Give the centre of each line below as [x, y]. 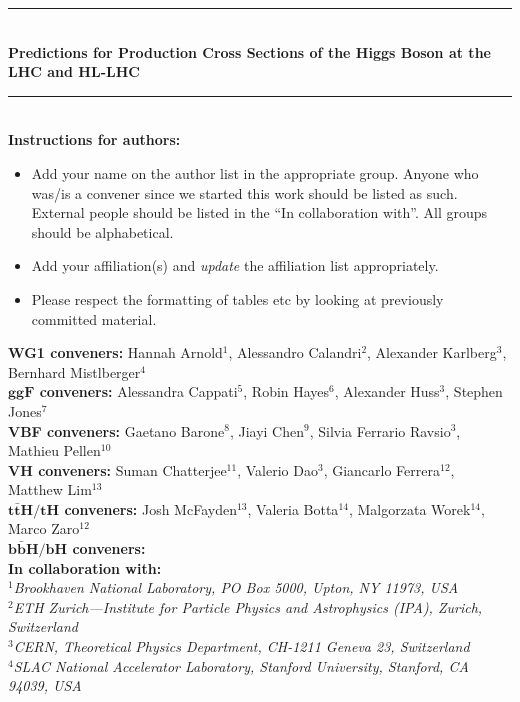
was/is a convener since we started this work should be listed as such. [244, 192]
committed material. [94, 318]
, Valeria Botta [293, 508]
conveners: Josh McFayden [150, 508]
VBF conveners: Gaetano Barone [116, 430]
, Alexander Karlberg [432, 352]
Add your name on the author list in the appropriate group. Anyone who [255, 172]
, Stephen [474, 391]
